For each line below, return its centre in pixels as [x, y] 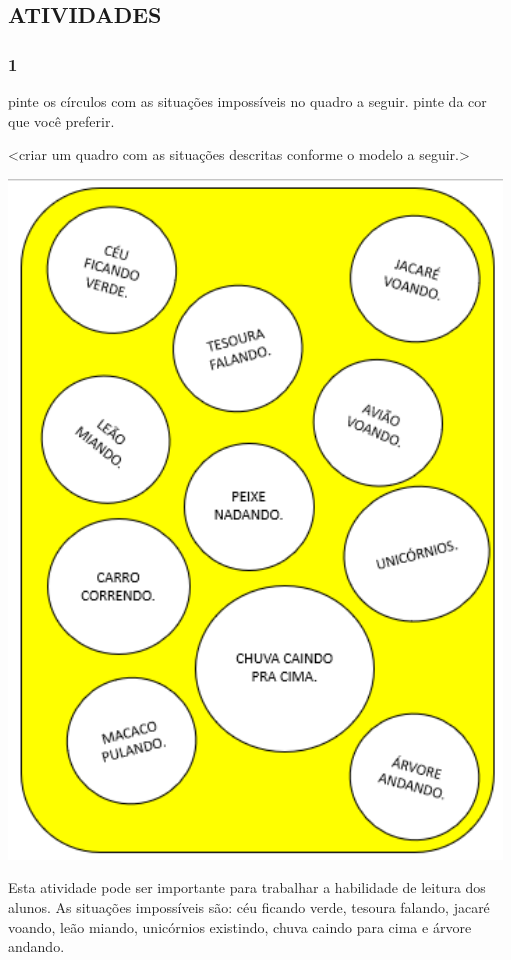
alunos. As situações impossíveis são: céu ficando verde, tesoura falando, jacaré [249, 907]
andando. [36, 946]
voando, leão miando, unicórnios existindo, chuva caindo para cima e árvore [240, 926]
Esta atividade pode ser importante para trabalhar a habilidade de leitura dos [247, 887]
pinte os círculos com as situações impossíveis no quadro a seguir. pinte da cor [247, 101]
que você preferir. [61, 120]
